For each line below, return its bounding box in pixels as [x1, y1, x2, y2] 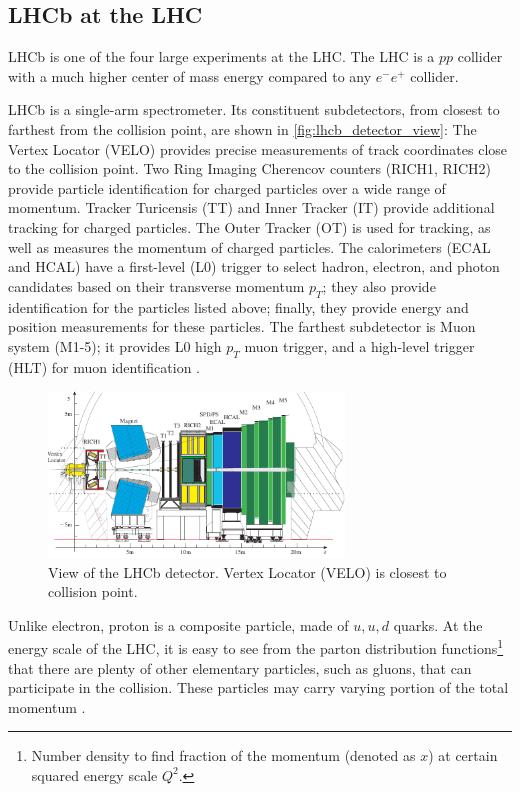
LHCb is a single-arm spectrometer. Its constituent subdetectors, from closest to [8, 99, 500, 120]
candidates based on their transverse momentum [8, 275, 305, 296]
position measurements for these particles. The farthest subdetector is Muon [8, 316, 476, 337]
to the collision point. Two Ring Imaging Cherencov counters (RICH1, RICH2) [8, 158, 492, 179]
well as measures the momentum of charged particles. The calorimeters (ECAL [8, 236, 491, 257]
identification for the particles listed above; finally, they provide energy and [8, 296, 469, 317]
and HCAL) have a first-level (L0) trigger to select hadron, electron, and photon [8, 256, 500, 277]
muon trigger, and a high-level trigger [244, 335, 475, 356]
